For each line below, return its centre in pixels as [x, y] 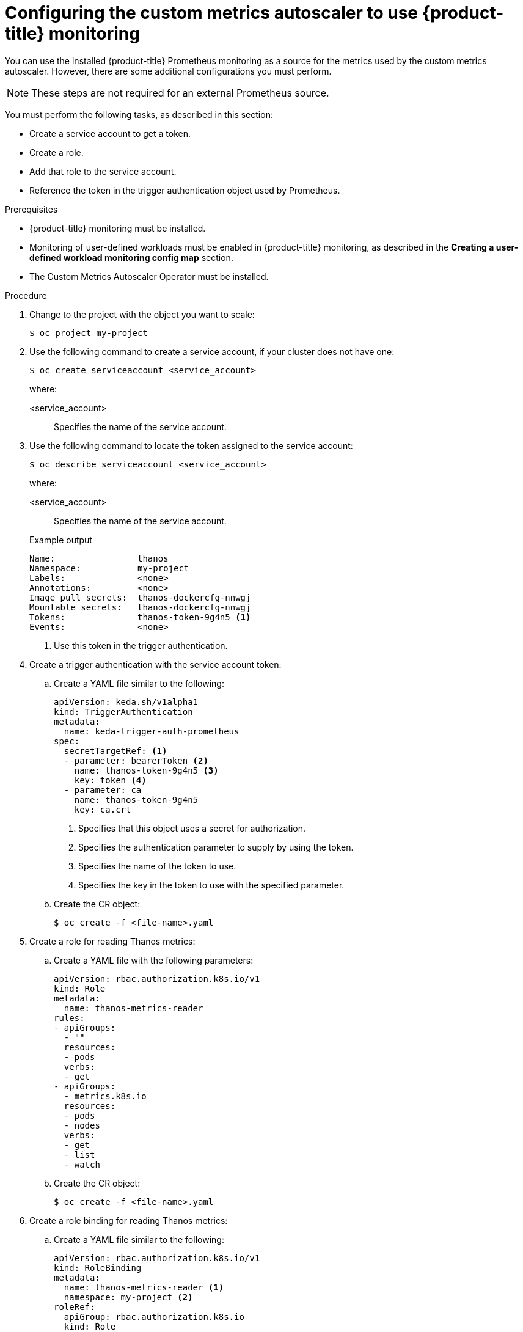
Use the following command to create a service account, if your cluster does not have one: [212, 351]
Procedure [26, 295]
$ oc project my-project [89, 333]
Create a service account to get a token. [110, 133]
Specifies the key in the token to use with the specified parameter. [211, 885]
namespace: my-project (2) [128, 1297]
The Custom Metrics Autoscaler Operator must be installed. [149, 276]
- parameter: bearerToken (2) [136, 760]
